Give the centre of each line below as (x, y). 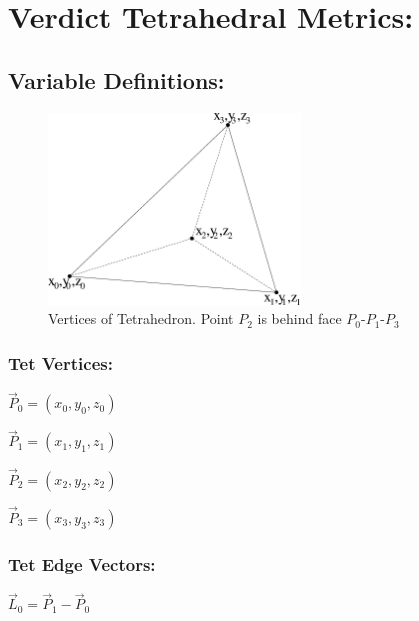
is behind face (299, 318)
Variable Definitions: (116, 79)
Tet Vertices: (60, 362)
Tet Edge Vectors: (82, 563)
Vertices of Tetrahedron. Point (141, 318)
